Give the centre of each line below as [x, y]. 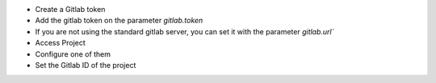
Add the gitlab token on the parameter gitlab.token [119, 21]
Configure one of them [73, 54]
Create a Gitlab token [70, 9]
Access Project [61, 43]
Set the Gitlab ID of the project [86, 65]
